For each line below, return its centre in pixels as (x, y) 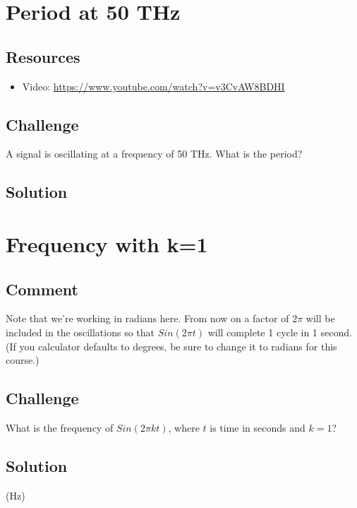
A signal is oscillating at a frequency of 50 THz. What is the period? (154, 154)
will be (320, 318)
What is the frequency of (60, 427)
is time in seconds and (258, 427)
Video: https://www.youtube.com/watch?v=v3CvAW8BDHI (153, 86)
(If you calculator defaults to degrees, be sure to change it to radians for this (171, 346)
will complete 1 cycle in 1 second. (280, 332)
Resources (43, 56)
